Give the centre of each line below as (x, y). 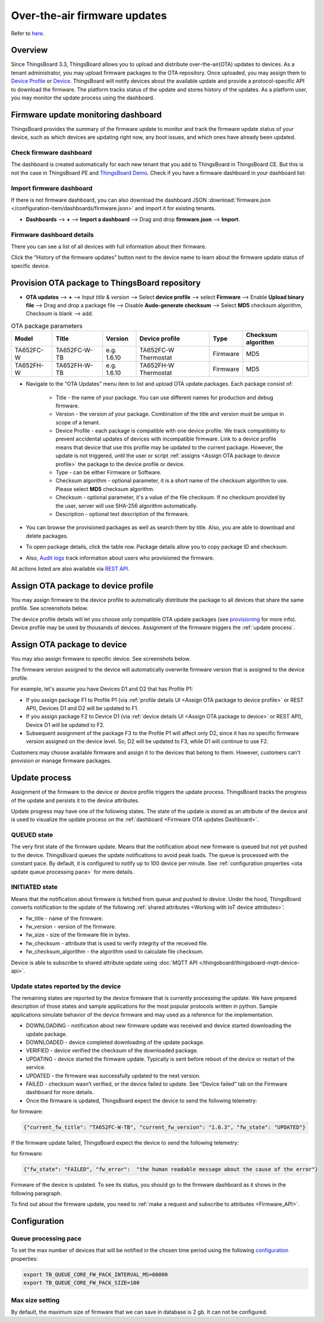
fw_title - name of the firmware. (65, 918)
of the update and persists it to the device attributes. (75, 800)
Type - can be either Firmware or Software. (108, 473)
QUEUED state (32, 835)
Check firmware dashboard (51, 153)
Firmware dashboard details (53, 235)
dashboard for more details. (60, 1092)
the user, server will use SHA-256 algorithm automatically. (127, 505)
